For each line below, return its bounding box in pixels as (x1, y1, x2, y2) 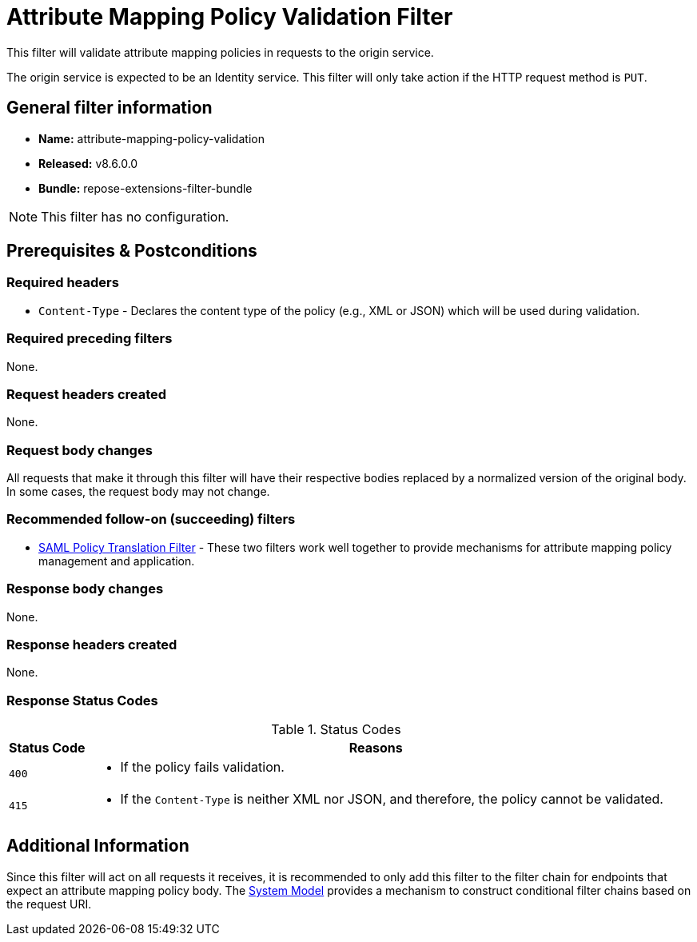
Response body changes (6, 581, 164, 597)
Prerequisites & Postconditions (6, 241, 257, 261)
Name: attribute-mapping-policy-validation (38, 131, 265, 146)
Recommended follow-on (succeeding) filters (6, 511, 296, 528)
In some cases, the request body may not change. (6, 485, 270, 499)
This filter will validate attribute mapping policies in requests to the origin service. (6, 45, 434, 59)
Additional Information (6, 836, 189, 856)
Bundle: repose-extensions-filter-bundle (38, 181, 253, 195)
